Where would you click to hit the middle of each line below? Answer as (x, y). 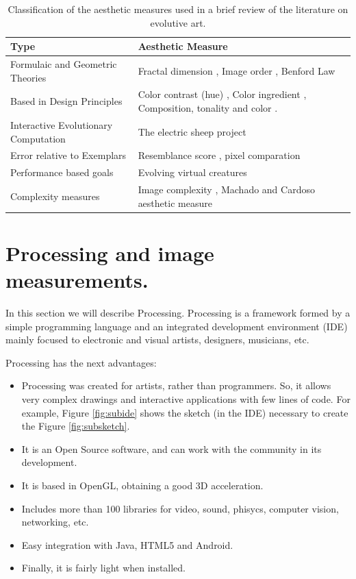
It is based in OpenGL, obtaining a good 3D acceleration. (142, 485)
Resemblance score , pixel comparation (219, 155)
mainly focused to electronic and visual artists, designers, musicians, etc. (157, 340)
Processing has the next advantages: (81, 362)
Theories (28, 77)
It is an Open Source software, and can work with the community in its (171, 448)
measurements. (77, 280)
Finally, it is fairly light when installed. (104, 568)
